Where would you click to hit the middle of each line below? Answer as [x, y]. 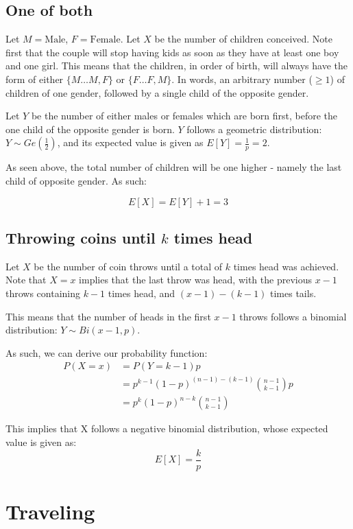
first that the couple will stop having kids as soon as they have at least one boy [172, 52]
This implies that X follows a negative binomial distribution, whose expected [167, 428]
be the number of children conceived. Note [244, 39]
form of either [35, 79]
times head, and [142, 293]
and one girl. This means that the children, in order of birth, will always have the [176, 66]
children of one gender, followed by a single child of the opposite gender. [157, 92]
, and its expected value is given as [130, 142]
